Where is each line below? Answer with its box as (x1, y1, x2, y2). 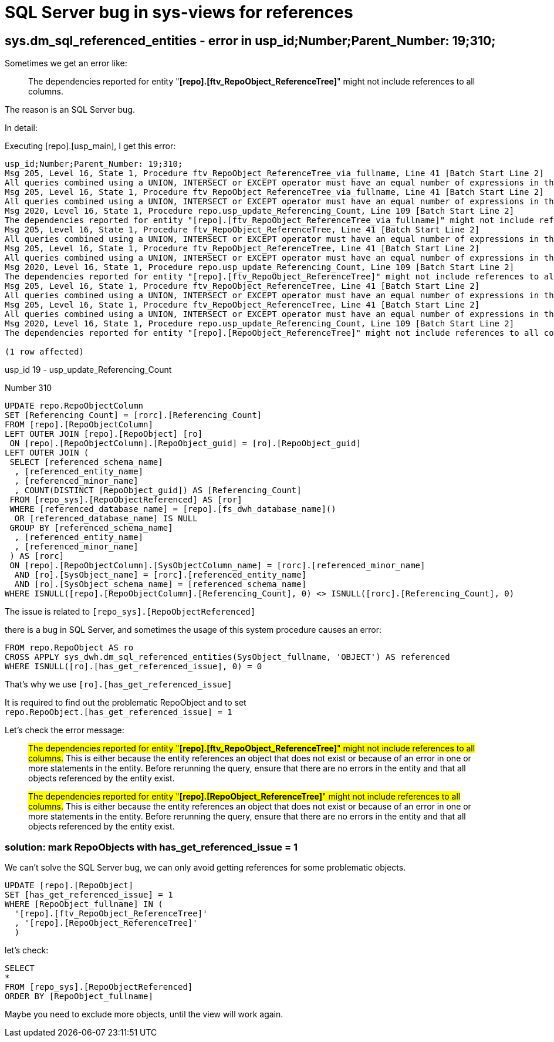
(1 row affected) (5, 347, 84, 357)
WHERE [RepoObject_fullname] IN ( (5, 899, 163, 909)
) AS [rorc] (9, 551, 65, 561)
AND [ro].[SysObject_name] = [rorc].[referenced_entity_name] (14, 570, 307, 580)
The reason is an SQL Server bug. (5, 104, 136, 115)
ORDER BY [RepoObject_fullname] (5, 991, 153, 1001)
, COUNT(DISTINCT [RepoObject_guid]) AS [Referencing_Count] (14, 485, 302, 495)
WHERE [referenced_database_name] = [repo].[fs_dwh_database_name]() (9, 504, 336, 514)
